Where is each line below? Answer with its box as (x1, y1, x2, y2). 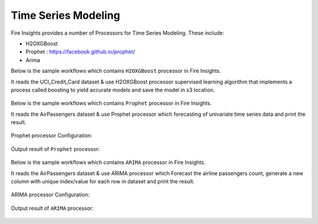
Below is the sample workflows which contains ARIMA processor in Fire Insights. (11, 159, 206, 166)
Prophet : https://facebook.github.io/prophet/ (25, 48, 135, 55)
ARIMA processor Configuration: (11, 191, 90, 198)
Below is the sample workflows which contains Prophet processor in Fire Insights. (11, 100, 212, 107)
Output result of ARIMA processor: (11, 205, 94, 212)
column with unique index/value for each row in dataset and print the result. (11, 178, 195, 185)
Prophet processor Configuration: (11, 132, 92, 139)
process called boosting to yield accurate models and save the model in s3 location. (11, 86, 215, 93)
